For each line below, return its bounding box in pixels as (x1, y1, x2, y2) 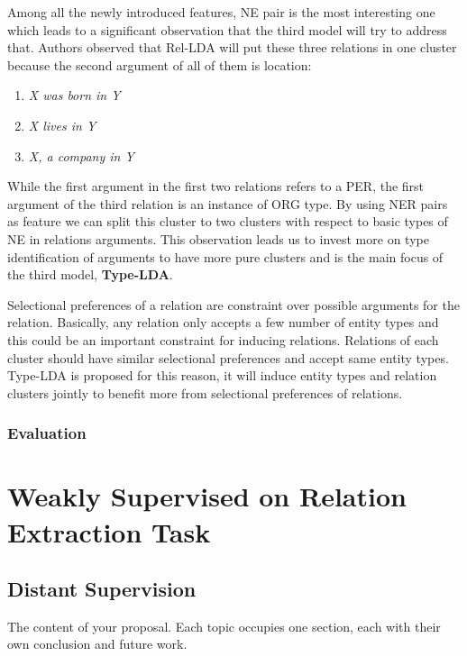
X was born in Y (28, 86, 121, 105)
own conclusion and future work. (7, 634, 188, 653)
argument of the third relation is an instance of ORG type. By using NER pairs (7, 194, 448, 213)
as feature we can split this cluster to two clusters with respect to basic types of (7, 212, 448, 231)
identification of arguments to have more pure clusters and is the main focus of (7, 247, 444, 266)
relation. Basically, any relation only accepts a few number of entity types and (7, 313, 439, 332)
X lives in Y (28, 115, 96, 134)
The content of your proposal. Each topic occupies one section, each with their (7, 616, 441, 635)
